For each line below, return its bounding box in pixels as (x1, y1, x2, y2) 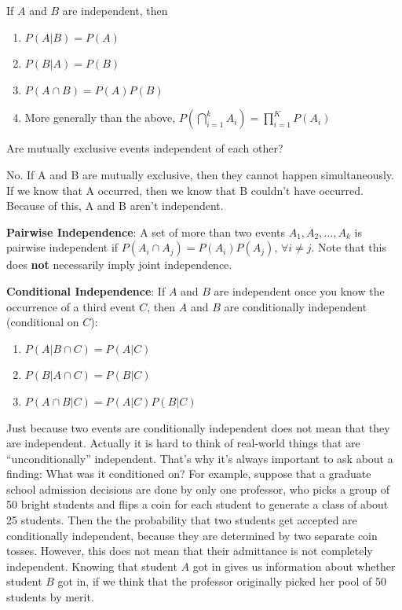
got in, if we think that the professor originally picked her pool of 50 (57, 573, 386, 590)
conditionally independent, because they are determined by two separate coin (6, 527, 378, 543)
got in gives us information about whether (192, 557, 396, 574)
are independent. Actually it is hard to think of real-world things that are (6, 435, 360, 451)
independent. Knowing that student (6, 557, 177, 574)
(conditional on (6, 314, 79, 330)
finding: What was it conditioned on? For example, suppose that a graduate (6, 465, 371, 482)
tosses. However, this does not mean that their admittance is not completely (6, 542, 373, 559)
